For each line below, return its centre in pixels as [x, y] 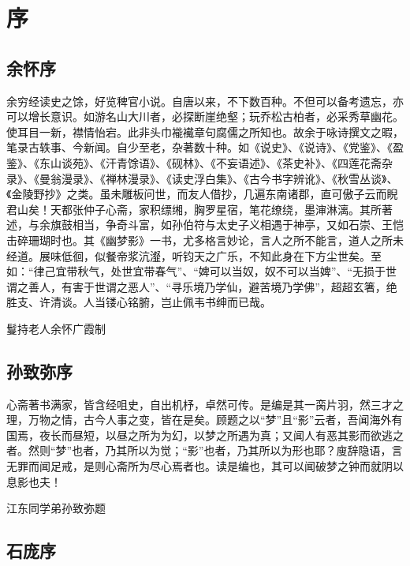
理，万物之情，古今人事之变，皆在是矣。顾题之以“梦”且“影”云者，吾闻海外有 [205, 420]
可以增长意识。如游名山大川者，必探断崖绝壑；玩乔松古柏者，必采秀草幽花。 [205, 116]
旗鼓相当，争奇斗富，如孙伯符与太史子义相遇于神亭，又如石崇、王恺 [227, 225]
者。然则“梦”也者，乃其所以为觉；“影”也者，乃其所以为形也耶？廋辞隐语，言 [205, 450]
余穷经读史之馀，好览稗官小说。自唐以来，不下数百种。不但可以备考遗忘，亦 [205, 101]
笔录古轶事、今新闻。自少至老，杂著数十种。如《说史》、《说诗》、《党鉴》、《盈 [205, 147]
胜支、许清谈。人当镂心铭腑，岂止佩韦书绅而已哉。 [139, 302]
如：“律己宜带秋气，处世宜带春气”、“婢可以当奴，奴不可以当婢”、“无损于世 [202, 271]
